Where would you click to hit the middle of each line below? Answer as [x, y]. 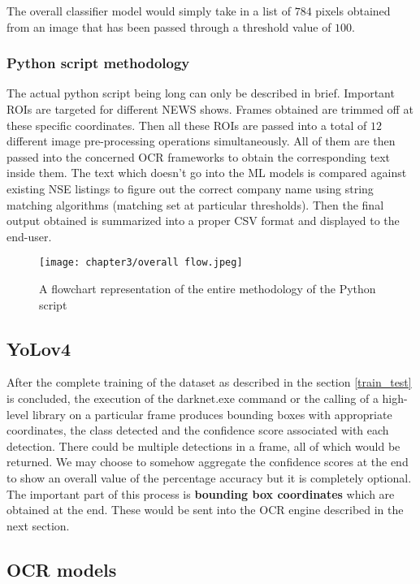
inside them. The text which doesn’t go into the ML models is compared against [207, 173]
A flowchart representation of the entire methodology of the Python [208, 288]
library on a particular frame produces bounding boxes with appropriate [212, 414]
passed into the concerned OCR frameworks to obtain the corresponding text [199, 156]
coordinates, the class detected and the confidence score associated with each [198, 430]
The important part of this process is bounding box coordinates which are [201, 493]
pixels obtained [353, 11]
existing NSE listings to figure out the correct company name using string [190, 188]
